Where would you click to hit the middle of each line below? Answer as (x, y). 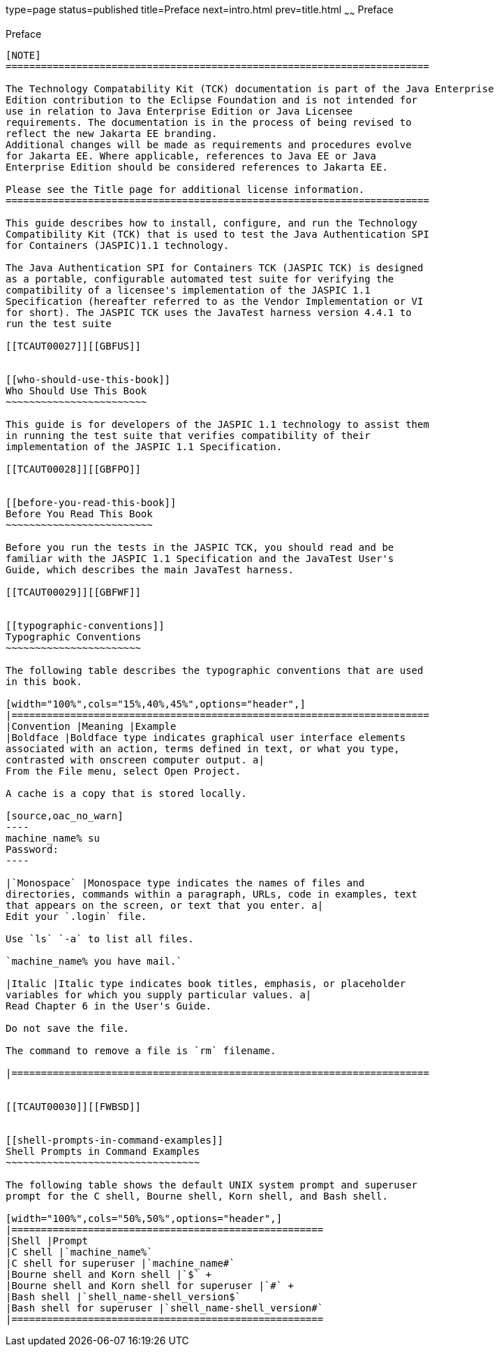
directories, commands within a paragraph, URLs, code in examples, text (212, 894)
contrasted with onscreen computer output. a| (135, 760)
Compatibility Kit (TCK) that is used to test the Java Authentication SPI (217, 234)
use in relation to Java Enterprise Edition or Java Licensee (179, 111)
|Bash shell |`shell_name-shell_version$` (124, 1296)
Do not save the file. (68, 1028)
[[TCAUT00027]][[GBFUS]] (73, 346)
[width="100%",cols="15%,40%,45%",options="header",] (156, 704)
